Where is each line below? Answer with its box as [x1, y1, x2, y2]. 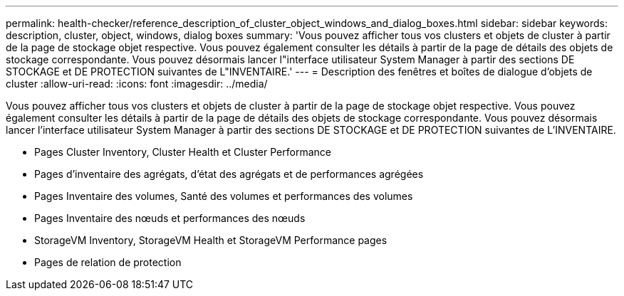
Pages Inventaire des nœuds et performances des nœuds [34, 212, 306, 224]
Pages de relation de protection [34, 256, 182, 268]
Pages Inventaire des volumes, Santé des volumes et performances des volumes [34, 190, 413, 202]
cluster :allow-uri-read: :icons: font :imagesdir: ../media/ [6, 78, 268, 90]
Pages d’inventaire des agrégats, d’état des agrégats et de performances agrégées [34, 168, 424, 180]
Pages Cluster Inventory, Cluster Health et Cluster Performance [34, 146, 331, 158]
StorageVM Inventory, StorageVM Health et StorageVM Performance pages [34, 234, 388, 246]
